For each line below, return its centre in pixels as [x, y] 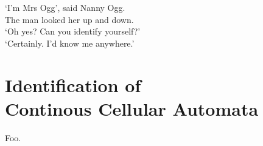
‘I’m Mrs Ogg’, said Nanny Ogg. [65, 7]
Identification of [73, 85]
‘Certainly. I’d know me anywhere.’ [70, 43]
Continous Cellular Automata [132, 108]
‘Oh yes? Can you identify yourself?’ [73, 31]
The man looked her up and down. [69, 19]
